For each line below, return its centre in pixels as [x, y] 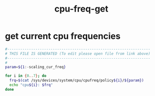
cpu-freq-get [81, 9]
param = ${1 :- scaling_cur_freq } [36, 67]
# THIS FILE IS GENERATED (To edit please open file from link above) [78, 54]
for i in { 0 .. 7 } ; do [26, 76]
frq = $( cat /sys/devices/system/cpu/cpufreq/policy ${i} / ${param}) [77, 80]
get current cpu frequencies [63, 36]
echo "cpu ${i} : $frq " [31, 85]
